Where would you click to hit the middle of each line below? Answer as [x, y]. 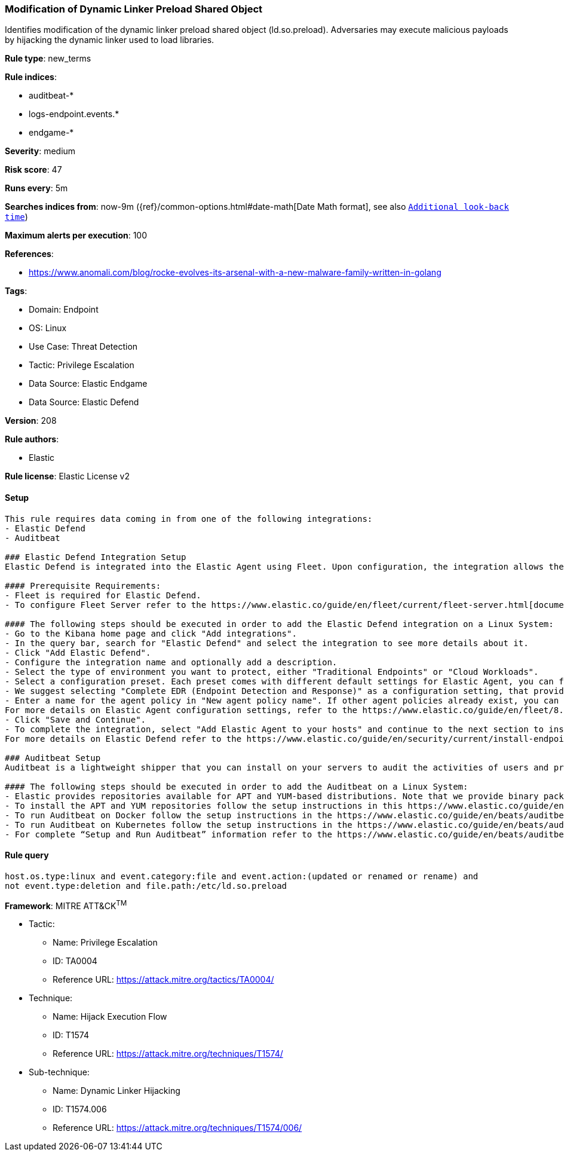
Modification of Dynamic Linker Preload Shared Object [134, 9]
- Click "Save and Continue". [76, 719]
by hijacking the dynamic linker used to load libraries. [110, 40]
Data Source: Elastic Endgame [88, 384]
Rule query [27, 855]
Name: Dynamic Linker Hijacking [117, 1091]
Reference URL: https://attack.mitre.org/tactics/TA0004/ [163, 980]
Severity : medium [40, 151]
